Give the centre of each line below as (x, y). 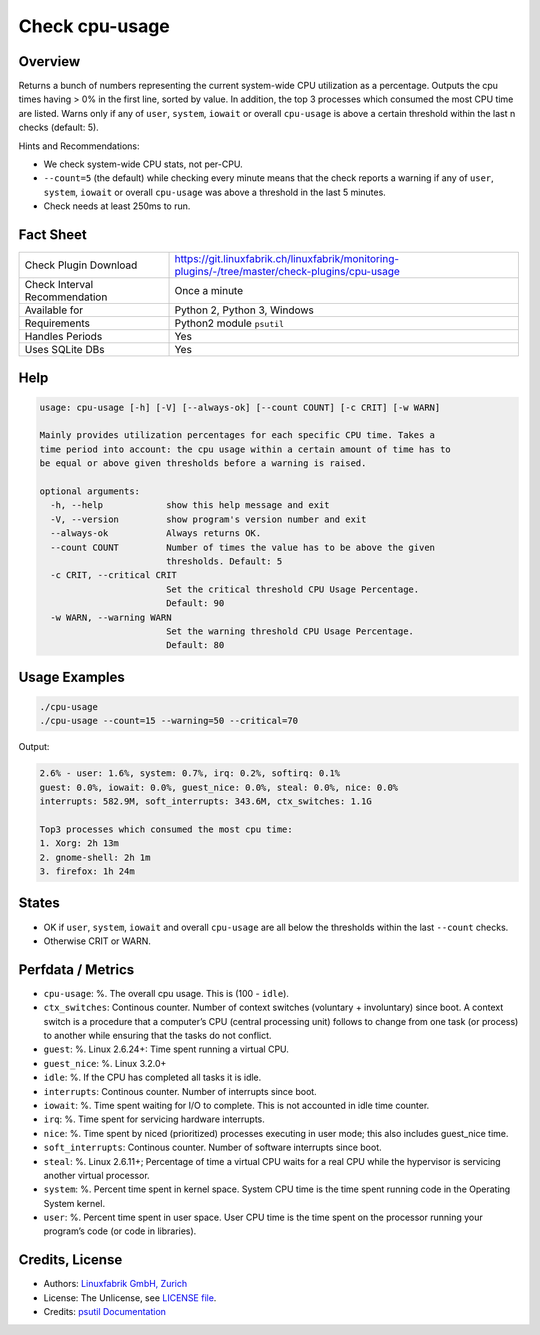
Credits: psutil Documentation (105, 1312)
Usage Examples (71, 676)
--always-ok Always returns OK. (156, 533)
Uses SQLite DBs (64, 350)
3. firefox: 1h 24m (87, 871)
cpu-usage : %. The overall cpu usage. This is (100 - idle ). (166, 993)
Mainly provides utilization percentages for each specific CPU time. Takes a (237, 435)
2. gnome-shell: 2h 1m (95, 857)
